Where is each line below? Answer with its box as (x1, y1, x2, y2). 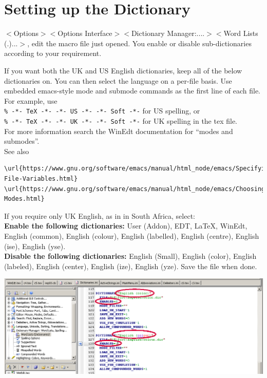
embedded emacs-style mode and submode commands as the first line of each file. (4, 85, 260, 96)
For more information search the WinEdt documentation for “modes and (4, 125, 233, 136)
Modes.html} (4, 195, 45, 203)
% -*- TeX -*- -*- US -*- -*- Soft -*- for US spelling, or (4, 105, 200, 116)
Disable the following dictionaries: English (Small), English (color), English (4, 251, 257, 261)
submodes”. (4, 136, 40, 146)
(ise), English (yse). (4, 240, 66, 251)
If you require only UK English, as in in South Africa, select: (4, 210, 195, 221)
